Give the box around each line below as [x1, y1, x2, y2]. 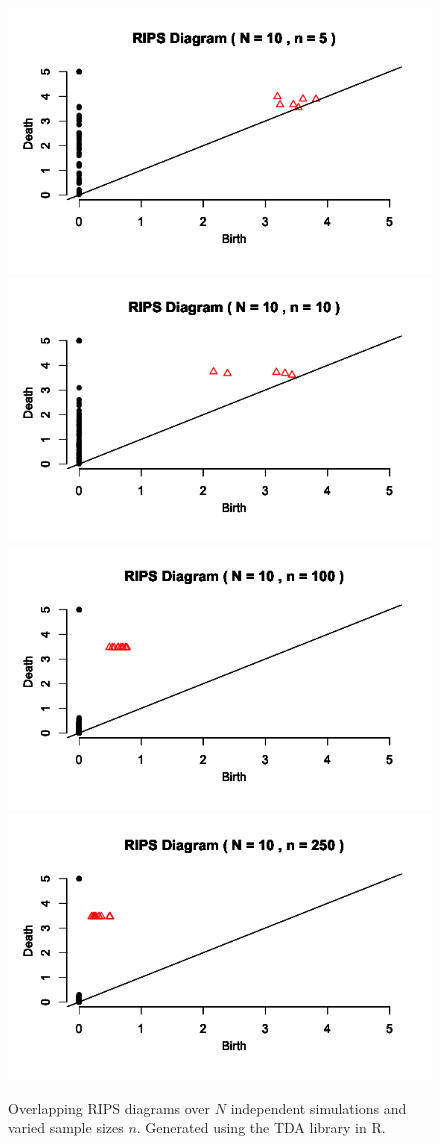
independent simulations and [230, 1097, 407, 1118]
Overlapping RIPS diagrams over [8, 1097, 211, 1118]
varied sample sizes [8, 1117, 124, 1138]
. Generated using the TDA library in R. [136, 1117, 386, 1138]
